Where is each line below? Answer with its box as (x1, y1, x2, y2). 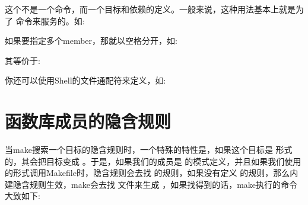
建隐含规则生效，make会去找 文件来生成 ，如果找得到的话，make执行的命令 (5, 178, 298, 190)
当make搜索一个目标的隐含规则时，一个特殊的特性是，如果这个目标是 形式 (5, 143, 293, 156)
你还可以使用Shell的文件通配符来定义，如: (5, 74, 166, 87)
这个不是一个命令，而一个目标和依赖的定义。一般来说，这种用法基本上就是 (5, 3, 296, 15)
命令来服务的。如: (15, 14, 85, 27)
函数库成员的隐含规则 (5, 109, 172, 133)
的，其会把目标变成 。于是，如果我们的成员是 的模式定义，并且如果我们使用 (5, 155, 301, 167)
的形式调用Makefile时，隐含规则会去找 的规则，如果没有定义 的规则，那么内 (5, 166, 299, 179)
